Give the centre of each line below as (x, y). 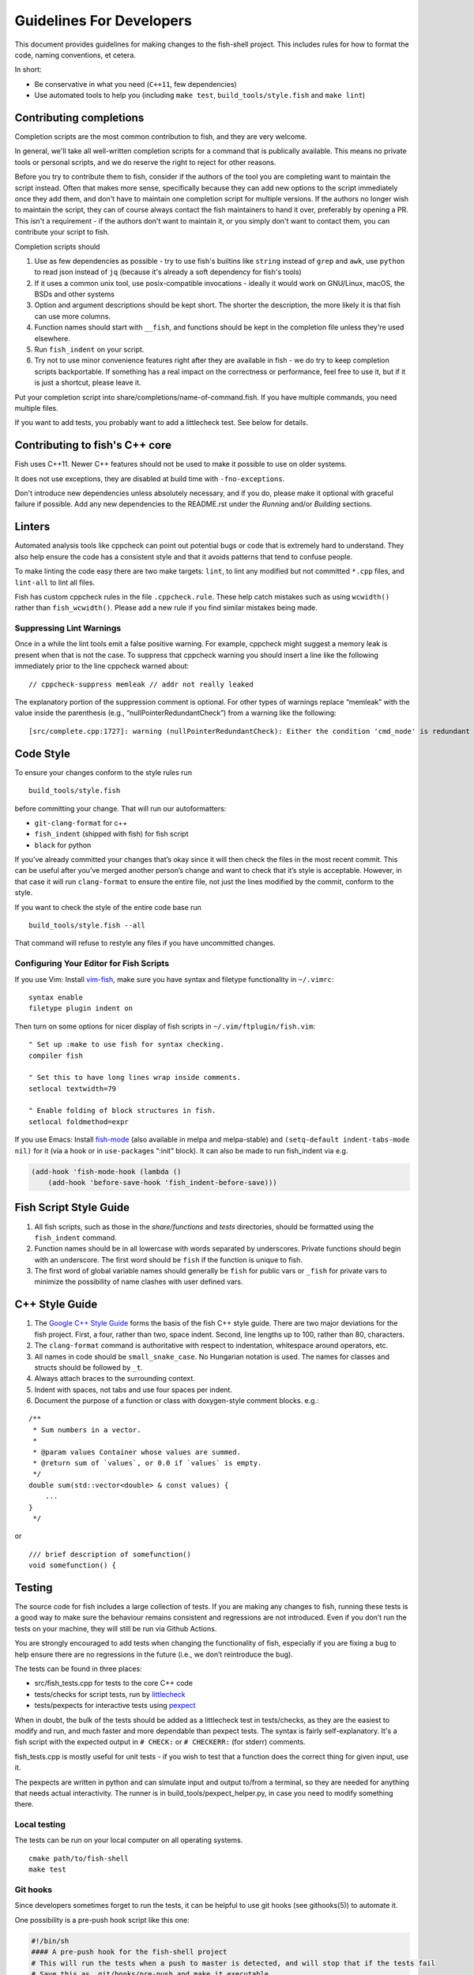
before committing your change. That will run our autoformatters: (120, 808)
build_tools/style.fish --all (87, 925)
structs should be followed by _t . (89, 1367)
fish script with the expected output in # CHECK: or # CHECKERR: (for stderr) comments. (160, 1742)
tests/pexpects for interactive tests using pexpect (115, 1706)
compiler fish (56, 1055)
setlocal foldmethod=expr (79, 1121)
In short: (28, 70)
